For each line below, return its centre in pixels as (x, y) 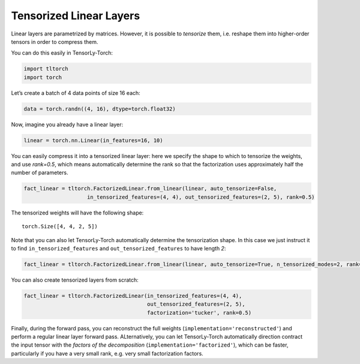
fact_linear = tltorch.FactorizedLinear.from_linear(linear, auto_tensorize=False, (150, 189)
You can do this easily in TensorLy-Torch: (62, 53)
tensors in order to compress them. (55, 41)
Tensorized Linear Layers (76, 16)
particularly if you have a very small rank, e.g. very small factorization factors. (107, 353)
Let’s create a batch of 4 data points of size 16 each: (76, 93)
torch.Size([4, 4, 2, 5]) (60, 226)
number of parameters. (40, 173)
